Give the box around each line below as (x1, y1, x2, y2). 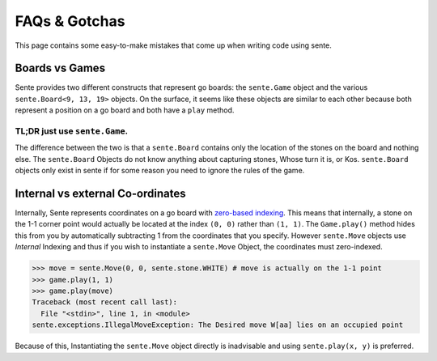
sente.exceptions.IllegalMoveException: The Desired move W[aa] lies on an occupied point (32, 321, 404, 329)
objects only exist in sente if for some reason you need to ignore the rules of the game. (15, 166, 305, 176)
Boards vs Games (15, 62, 105, 75)
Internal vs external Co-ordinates (15, 186, 186, 200)
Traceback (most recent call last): (32, 298, 178, 307)
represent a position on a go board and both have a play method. (15, 105, 235, 115)
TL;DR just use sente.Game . (15, 125, 129, 137)
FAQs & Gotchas (15, 12, 125, 30)
